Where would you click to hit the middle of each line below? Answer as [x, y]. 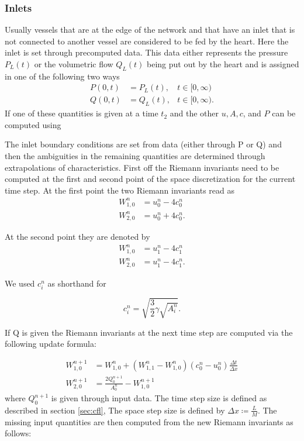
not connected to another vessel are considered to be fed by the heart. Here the [147, 41]
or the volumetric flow [74, 64]
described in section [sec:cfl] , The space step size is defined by [115, 410]
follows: [18, 433]
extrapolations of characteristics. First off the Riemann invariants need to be [142, 167]
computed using [33, 124]
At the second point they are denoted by [77, 237]
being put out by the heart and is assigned [223, 64]
